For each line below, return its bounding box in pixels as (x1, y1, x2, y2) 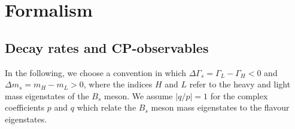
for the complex (210, 89, 268, 102)
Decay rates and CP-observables (5, 38, 209, 56)
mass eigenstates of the (5, 89, 89, 102)
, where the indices (83, 78, 153, 90)
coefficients (5, 101, 45, 114)
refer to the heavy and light (189, 78, 291, 90)
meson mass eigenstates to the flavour (151, 101, 290, 114)
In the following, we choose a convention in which (5, 66, 187, 78)
